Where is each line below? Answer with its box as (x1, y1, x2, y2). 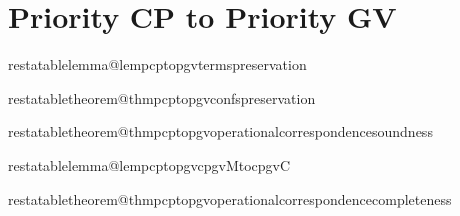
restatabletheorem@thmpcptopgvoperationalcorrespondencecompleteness (8, 188, 452, 209)
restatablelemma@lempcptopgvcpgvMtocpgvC (8, 154, 291, 175)
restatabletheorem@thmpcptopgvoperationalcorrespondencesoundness (8, 121, 433, 142)
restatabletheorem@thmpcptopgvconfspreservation (8, 87, 316, 108)
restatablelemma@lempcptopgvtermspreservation (8, 54, 307, 75)
